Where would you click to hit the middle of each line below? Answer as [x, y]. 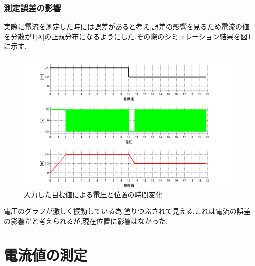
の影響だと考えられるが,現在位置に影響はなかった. [86, 221]
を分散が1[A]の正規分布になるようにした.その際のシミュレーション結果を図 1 [127, 36]
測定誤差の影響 [32, 8]
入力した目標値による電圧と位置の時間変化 [93, 194]
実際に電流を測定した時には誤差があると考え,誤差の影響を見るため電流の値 [127, 27]
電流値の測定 [46, 255]
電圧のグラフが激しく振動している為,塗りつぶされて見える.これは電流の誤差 [127, 211]
